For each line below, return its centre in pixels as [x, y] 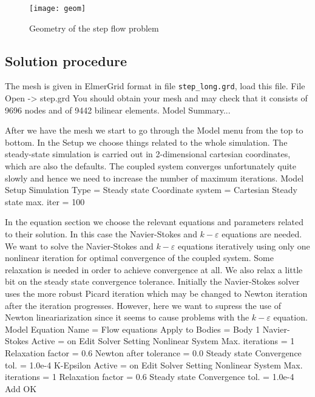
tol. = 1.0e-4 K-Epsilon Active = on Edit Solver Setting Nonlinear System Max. [154, 365]
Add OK [21, 388]
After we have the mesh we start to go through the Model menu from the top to [154, 130]
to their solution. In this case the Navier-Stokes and [101, 234]
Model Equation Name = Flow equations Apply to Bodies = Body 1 [133, 329]
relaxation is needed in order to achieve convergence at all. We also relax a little [154, 269]
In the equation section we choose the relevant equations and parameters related [154, 222]
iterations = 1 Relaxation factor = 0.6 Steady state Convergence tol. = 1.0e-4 [150, 377]
